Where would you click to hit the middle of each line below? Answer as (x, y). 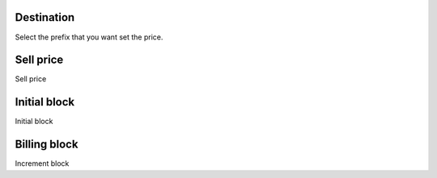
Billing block (47, 145)
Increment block (42, 164)
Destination (45, 17)
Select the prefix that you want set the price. (89, 37)
